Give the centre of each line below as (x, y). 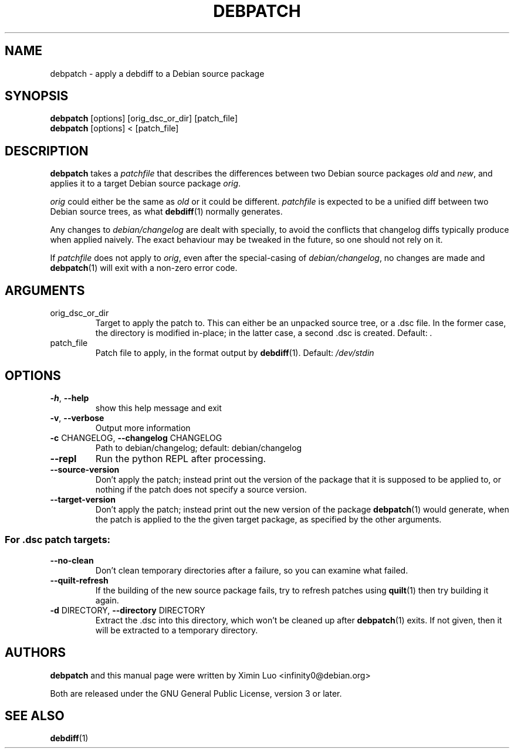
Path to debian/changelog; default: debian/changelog (199, 447)
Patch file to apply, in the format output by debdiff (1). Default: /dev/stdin (235, 353)
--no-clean (72, 560)
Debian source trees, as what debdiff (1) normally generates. (166, 212)
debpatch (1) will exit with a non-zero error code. (144, 268)
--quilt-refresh (79, 580)
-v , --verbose (77, 418)
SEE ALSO (35, 715)
